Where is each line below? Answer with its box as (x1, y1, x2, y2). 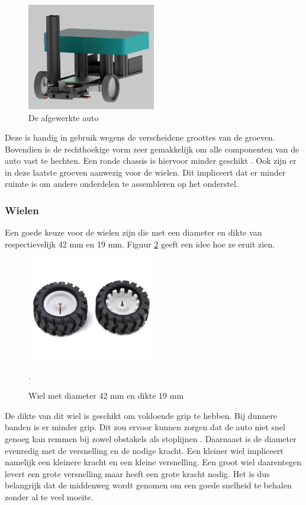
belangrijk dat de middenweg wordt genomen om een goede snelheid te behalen (5, 479, 292, 491)
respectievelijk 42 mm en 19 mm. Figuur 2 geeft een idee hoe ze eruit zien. (5, 237, 275, 250)
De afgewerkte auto (28, 111, 99, 123)
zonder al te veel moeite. (5, 491, 94, 503)
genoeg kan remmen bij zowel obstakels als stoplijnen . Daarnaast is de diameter (5, 433, 297, 445)
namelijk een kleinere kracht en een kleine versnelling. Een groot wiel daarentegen (5, 456, 301, 468)
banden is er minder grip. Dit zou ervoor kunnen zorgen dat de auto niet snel (5, 421, 285, 433)
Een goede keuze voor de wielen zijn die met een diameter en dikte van (5, 226, 262, 239)
